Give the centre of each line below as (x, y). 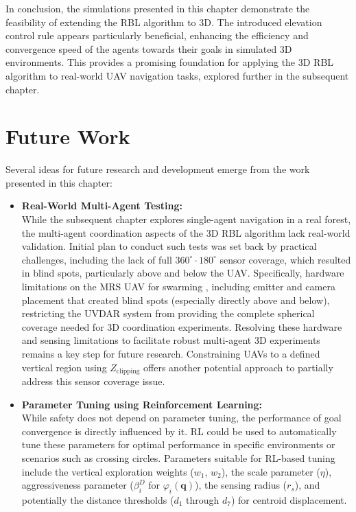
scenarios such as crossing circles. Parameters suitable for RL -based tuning (178, 458)
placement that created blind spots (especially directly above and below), (176, 300)
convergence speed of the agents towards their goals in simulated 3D (149, 48)
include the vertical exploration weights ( (108, 471)
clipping (128, 372)
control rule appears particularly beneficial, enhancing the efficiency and (157, 35)
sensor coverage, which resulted (285, 259)
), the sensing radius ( (241, 485)
